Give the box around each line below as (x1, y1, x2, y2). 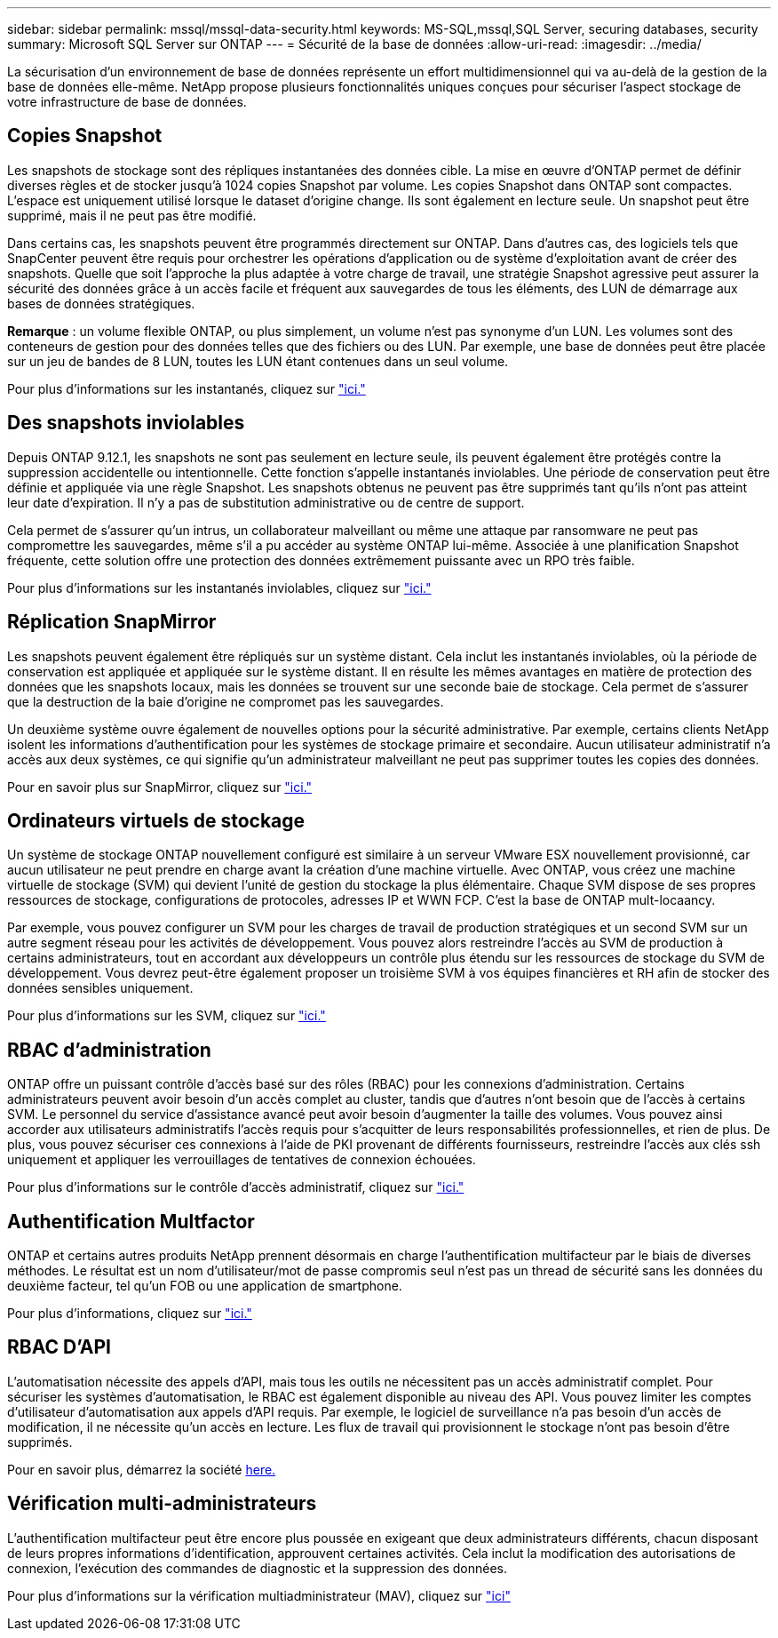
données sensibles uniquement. (7, 980, 194, 996)
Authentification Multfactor (7, 1210, 255, 1233)
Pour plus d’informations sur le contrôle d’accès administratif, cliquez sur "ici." (7, 1179, 464, 1195)
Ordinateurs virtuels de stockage (7, 809, 306, 832)
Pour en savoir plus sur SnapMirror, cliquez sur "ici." (7, 779, 313, 795)
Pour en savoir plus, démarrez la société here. (7, 1461, 276, 1477)
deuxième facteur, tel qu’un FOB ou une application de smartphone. (7, 1278, 402, 1294)
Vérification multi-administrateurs (7, 1492, 317, 1515)
